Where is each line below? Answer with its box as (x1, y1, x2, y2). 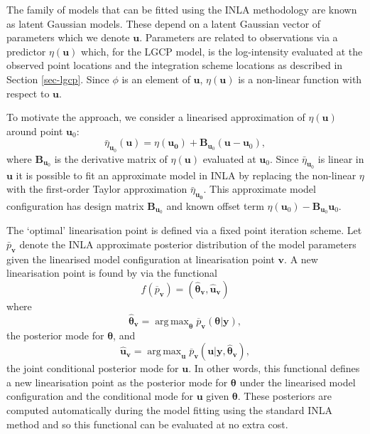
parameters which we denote (6, 30, 130, 45)
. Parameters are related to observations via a (139, 30, 338, 45)
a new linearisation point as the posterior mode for (6, 374, 228, 389)
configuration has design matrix (6, 198, 144, 213)
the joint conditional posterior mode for (6, 361, 179, 376)
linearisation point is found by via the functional (6, 265, 217, 280)
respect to (6, 85, 50, 100)
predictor (6, 43, 46, 58)
